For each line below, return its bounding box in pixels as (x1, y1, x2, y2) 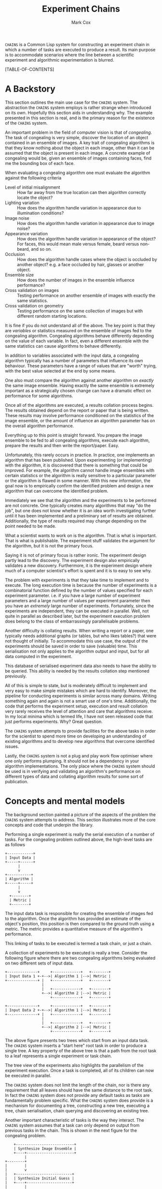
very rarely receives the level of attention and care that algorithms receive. (5, 708, 153, 714)
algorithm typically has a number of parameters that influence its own (5, 357, 143, 363)
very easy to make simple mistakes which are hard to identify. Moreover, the (5, 688, 157, 693)
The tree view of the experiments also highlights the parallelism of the (5, 1062, 144, 1068)
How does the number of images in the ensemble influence (17, 277, 135, 283)
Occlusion (5, 251, 25, 257)
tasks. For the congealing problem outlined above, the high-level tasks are (5, 836, 153, 842)
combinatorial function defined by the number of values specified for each (5, 587, 153, 593)
